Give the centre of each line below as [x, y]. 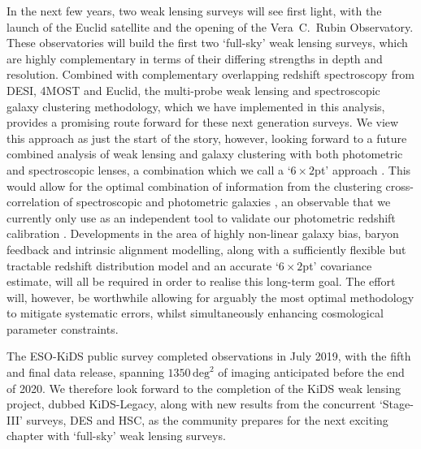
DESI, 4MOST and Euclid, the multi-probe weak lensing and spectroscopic [193, 90]
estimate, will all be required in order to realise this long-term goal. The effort [201, 281]
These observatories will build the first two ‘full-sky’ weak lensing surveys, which [207, 43]
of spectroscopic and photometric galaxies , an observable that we [227, 202]
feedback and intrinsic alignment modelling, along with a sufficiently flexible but [206, 249]
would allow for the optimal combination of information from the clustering [194, 186]
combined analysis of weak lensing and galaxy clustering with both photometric [205, 154]
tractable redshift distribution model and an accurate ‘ [143, 265]
